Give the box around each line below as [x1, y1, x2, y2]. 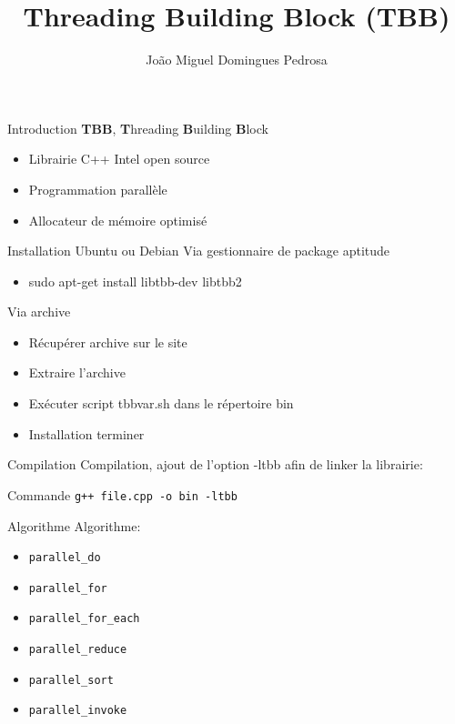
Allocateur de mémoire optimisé [28, 210, 207, 229]
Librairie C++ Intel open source [28, 149, 210, 168]
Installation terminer [28, 424, 145, 443]
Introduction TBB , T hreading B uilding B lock [7, 118, 268, 137]
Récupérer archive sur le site [28, 332, 187, 351]
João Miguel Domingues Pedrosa [146, 50, 328, 69]
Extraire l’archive [28, 363, 126, 382]
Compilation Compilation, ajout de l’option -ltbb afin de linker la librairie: [7, 455, 423, 474]
